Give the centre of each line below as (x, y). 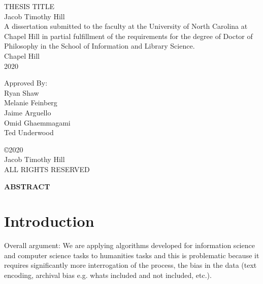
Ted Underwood (29, 132)
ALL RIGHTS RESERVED (47, 169)
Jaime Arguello (28, 112)
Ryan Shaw (22, 92)
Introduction (49, 221)
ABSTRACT (27, 186)
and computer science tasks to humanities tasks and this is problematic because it (132, 255)
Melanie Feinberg (31, 103)
